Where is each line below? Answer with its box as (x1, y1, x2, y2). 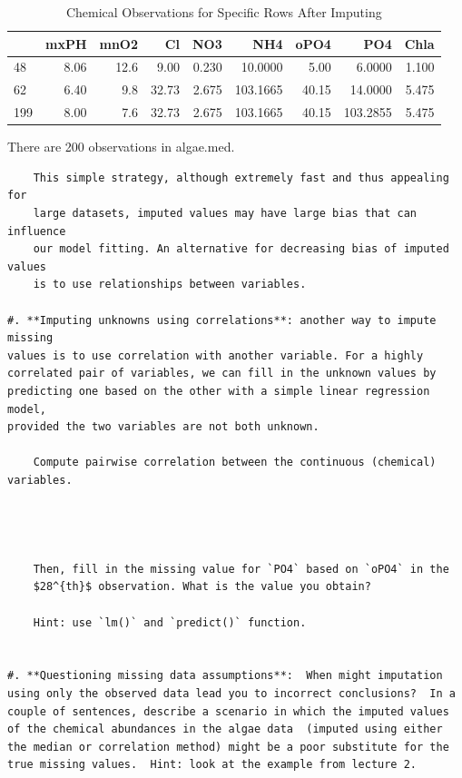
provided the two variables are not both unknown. (7, 420, 319, 434)
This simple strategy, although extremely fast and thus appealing (33, 171, 449, 184)
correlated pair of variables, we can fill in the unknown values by (7, 367, 437, 380)
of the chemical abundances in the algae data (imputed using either (7, 723, 443, 736)
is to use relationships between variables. (33, 278, 307, 291)
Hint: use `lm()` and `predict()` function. (33, 616, 307, 629)
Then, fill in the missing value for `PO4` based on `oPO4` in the (33, 562, 449, 576)
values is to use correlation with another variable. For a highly (7, 349, 424, 362)
